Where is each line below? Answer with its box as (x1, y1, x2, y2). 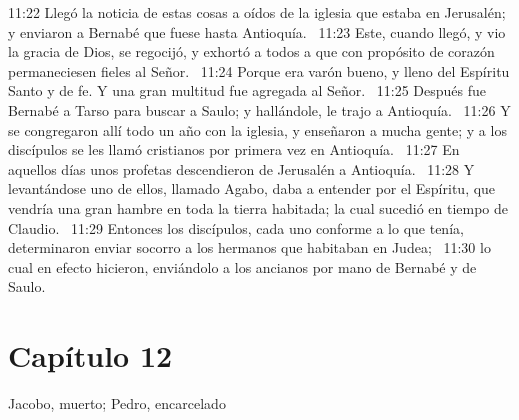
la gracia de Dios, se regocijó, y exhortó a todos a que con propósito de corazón (8, 41, 495, 62)
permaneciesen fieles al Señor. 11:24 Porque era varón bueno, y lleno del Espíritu (8, 60, 510, 81)
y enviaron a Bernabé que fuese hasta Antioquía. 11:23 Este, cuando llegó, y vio (8, 21, 506, 42)
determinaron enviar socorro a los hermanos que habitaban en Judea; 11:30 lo (8, 237, 491, 258)
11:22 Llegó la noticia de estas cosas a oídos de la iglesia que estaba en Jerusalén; (8, 2, 506, 22)
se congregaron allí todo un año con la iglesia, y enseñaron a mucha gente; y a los (8, 119, 507, 140)
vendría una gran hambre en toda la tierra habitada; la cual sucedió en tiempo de (8, 197, 509, 218)
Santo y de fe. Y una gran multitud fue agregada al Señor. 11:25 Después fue (8, 80, 487, 101)
